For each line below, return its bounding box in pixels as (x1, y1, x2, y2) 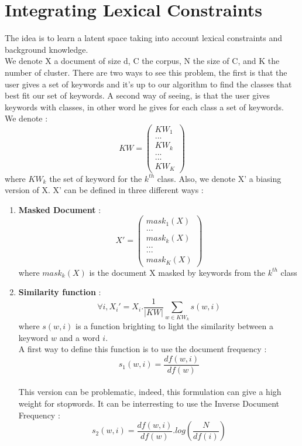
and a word (59, 331, 100, 343)
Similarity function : (18, 286, 101, 298)
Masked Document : (18, 203, 101, 215)
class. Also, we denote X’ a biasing (157, 172, 282, 184)
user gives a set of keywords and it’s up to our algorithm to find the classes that (5, 77, 292, 90)
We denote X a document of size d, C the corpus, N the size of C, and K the (5, 55, 280, 67)
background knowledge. (5, 43, 88, 55)
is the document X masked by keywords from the (89, 266, 265, 278)
